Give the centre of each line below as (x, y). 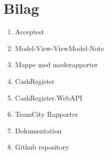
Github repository (42, 147)
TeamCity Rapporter (46, 114)
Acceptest (29, 32)
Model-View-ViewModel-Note (59, 48)
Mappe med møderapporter (56, 65)
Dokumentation (38, 130)
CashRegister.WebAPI (49, 97)
